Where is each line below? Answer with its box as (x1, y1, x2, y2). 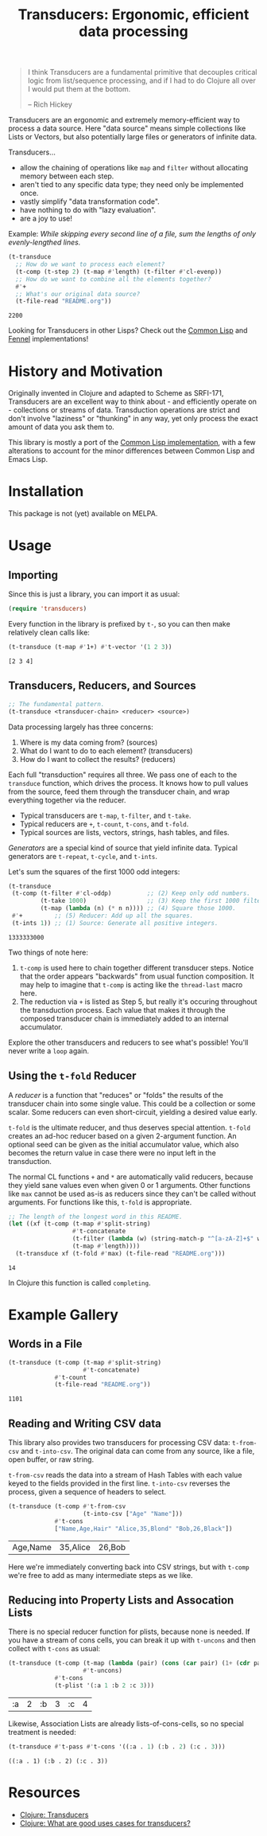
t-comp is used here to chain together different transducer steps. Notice (19, 963, 254, 972)
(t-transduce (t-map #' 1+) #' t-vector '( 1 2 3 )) (8, 643, 172, 651)
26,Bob (98, 1541, 126, 1553)
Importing (8, 568, 58, 582)
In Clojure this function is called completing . (8, 1278, 151, 1287)
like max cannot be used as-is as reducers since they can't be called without (8, 1189, 257, 1198)
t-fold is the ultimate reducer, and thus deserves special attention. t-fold (8, 1123, 251, 1132)
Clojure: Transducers (19, 1810, 89, 1819)
